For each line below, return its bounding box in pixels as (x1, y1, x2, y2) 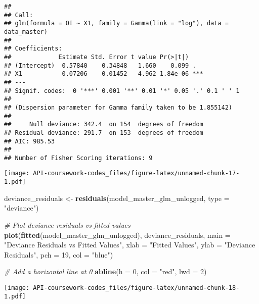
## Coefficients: (4, 45, 62, 53)
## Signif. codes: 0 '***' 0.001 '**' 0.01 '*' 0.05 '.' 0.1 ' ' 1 (4, 87, 240, 94)
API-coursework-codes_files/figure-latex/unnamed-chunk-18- (33, 284, 240, 291)
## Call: (4, 11, 33, 19)
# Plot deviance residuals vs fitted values (4, 219, 131, 230)
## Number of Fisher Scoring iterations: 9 (4, 154, 153, 162)
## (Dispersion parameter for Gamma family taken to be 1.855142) (4, 104, 233, 111)
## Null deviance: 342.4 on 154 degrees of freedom (4, 121, 203, 128)
